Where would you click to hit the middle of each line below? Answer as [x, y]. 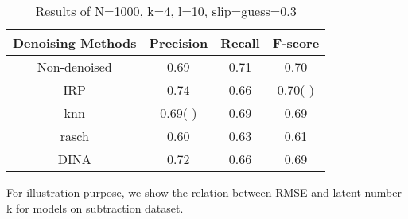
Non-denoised [74, 66]
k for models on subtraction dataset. [95, 207]
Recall [240, 43]
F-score [296, 43]
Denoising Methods [75, 43]
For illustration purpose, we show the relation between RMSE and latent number [204, 192]
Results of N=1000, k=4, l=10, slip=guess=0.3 [166, 11]
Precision [179, 43]
